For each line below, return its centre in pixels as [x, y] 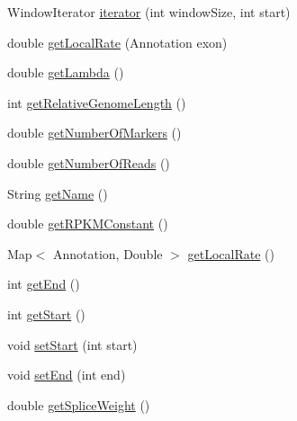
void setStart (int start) [72, 344]
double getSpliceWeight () [79, 404]
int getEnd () [44, 284]
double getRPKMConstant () [88, 224]
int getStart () [46, 314]
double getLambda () [66, 72]
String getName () [58, 193]
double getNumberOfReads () [89, 162]
